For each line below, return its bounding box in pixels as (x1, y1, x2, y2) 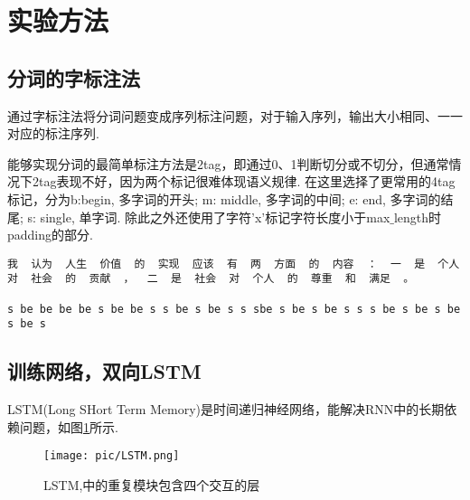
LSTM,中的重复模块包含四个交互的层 (43, 476, 260, 495)
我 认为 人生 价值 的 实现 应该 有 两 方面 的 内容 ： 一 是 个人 (7, 257, 460, 270)
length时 (393, 207, 442, 226)
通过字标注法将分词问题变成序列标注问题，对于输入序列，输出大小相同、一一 (7, 106, 463, 125)
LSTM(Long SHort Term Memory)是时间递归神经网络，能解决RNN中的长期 (7, 400, 445, 419)
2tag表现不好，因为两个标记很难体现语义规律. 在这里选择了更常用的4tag (32, 172, 456, 191)
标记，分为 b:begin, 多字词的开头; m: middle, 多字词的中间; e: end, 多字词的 (7, 189, 441, 208)
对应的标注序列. (7, 124, 99, 143)
